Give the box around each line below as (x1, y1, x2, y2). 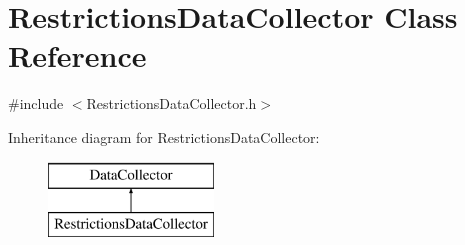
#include (8, 93, 64, 114)
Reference (8, 35, 147, 76)
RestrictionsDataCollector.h (86, 93, 257, 114)
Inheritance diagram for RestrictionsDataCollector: (8, 126, 320, 147)
